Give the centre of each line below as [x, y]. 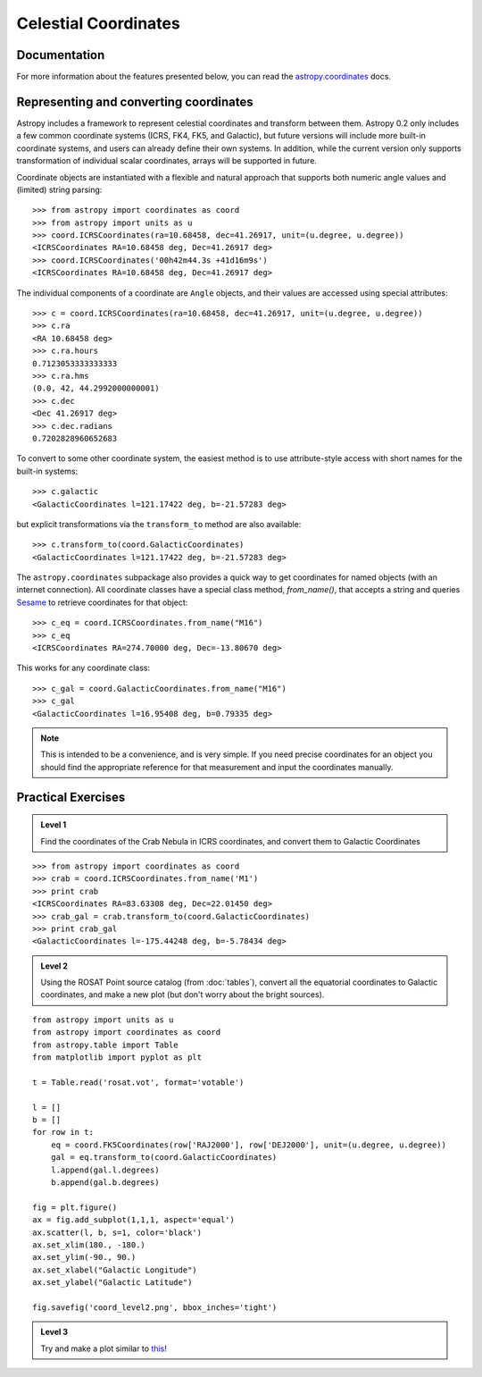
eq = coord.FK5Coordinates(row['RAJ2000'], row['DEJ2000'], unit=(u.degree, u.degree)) [248, 1145]
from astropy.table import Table [105, 1045]
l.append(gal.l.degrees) [105, 1170]
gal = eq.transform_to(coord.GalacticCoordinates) [164, 1158]
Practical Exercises [71, 797]
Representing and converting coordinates [135, 101]
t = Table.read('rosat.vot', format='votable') [138, 1082]
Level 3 [54, 1332]
